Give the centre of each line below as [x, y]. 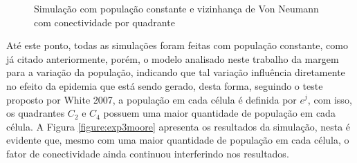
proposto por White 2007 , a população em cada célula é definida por [152, 99]
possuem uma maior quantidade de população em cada [219, 113]
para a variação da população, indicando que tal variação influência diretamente [176, 72]
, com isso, [330, 99]
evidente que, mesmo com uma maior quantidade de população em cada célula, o [178, 140]
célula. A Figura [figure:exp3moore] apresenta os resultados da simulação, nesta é [178, 126]
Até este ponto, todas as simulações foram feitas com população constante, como [177, 45]
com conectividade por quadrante [104, 22]
